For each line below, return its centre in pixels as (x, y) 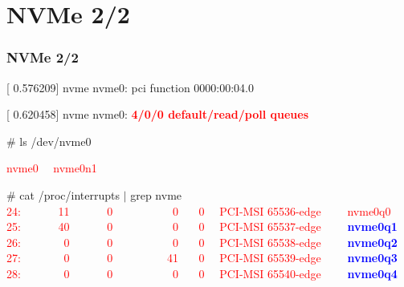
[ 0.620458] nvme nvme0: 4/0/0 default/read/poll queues (158, 114)
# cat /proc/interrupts (63, 194)
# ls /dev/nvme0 (49, 141)
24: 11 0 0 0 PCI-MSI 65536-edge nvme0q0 (199, 210)
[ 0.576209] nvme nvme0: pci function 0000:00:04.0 (131, 87)
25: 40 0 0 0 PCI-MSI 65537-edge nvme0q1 (202, 226)
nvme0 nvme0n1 (52, 168)
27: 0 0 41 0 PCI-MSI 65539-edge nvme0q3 (202, 258)
